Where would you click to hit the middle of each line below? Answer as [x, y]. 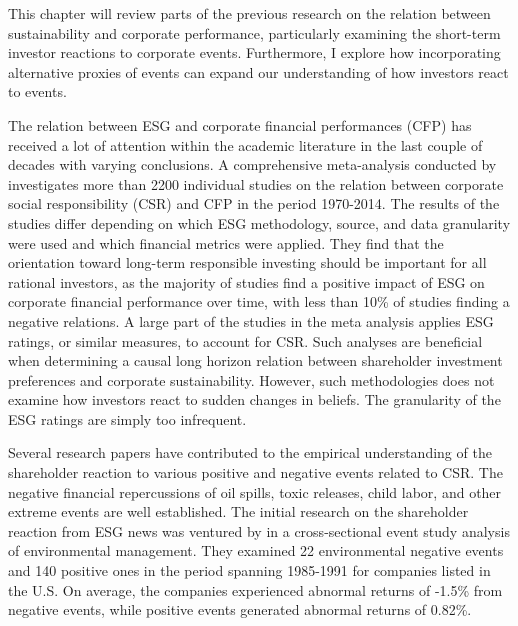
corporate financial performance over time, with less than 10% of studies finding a [259, 301]
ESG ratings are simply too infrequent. [127, 418]
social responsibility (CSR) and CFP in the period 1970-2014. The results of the [254, 203]
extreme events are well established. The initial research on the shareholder [238, 511]
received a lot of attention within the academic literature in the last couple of [245, 144]
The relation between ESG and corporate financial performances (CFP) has [240, 124]
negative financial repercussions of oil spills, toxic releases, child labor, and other [255, 491]
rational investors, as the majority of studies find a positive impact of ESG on [246, 281]
